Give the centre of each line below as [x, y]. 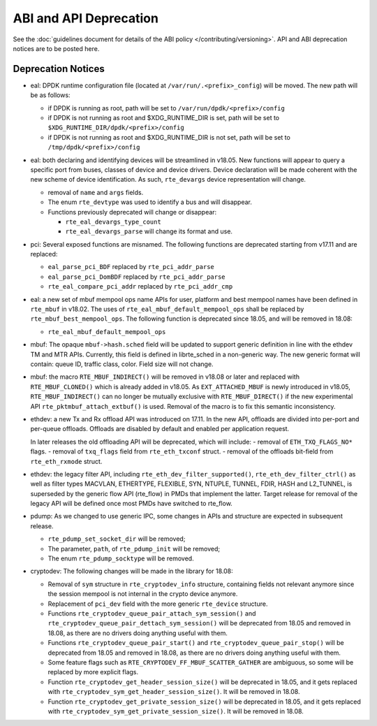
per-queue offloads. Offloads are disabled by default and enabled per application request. [160, 429]
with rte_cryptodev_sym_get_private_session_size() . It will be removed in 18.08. [176, 711]
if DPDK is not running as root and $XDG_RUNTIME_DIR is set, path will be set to [163, 118]
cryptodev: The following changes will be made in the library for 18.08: [132, 571]
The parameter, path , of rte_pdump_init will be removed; [134, 549]
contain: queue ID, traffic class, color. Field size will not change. [122, 364]
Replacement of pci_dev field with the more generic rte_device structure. [158, 604]
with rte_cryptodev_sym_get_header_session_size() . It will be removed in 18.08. [174, 692]
